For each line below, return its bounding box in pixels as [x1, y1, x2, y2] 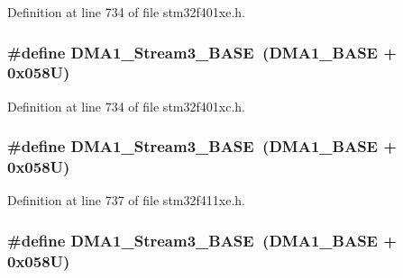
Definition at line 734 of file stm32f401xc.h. [7, 96, 245, 115]
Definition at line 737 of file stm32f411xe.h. [7, 191, 245, 210]
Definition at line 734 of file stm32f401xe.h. [7, 3, 245, 21]
